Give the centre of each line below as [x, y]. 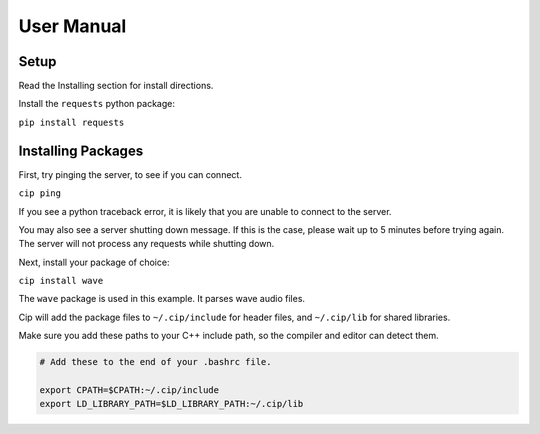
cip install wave [61, 281]
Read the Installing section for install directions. [116, 86]
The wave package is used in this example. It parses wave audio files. [161, 299]
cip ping [40, 193]
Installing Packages [81, 150]
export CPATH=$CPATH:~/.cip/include [129, 390]
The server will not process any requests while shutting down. [146, 244]
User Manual [72, 26]
